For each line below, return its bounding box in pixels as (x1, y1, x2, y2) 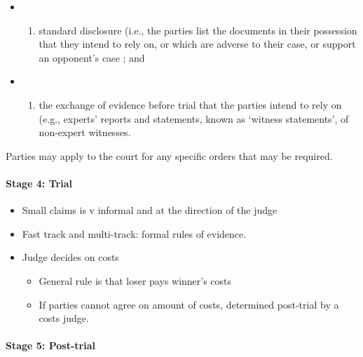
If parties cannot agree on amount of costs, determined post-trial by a (39, 297, 339, 311)
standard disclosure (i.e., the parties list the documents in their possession (39, 22, 357, 37)
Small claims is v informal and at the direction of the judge (22, 203, 278, 217)
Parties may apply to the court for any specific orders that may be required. (6, 148, 333, 163)
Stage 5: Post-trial (6, 338, 95, 353)
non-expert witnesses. (39, 125, 131, 140)
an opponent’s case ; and (39, 50, 145, 65)
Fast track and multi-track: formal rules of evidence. (22, 226, 247, 241)
